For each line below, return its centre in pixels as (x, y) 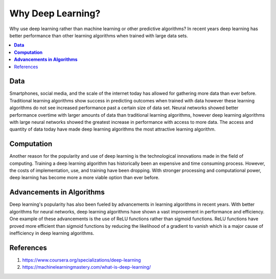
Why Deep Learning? (55, 13)
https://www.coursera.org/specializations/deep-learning (82, 260)
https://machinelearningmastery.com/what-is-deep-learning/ (86, 267)
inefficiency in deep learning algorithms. (52, 233)
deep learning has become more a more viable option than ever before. (84, 178)
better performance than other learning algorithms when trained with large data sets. (99, 35)
